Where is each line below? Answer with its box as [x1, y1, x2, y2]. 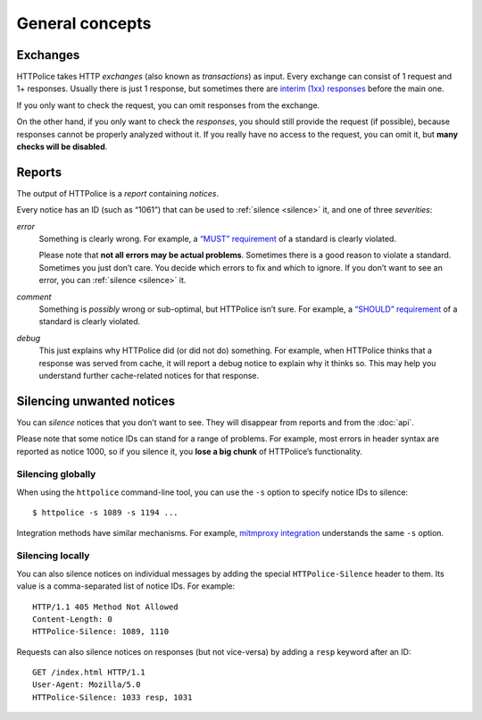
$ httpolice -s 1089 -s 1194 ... [32, 507, 179, 518]
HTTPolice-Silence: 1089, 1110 [32, 626, 170, 637]
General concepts [16, 13, 152, 33]
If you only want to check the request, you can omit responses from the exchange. [16, 99, 320, 111]
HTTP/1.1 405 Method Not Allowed [32, 601, 179, 612]
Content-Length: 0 [32, 614, 113, 624]
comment [16, 291, 52, 302]
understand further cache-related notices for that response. [38, 371, 260, 381]
